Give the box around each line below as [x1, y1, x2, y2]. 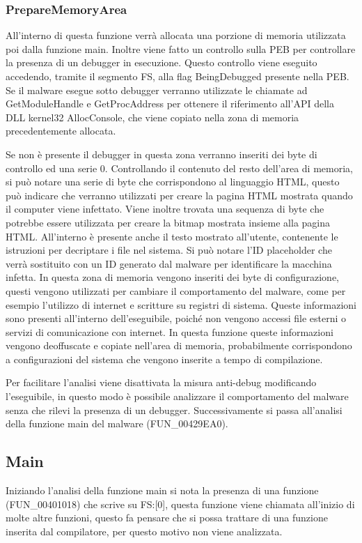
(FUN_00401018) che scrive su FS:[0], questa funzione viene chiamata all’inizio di [6, 496, 355, 511]
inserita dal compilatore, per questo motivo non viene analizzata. [6, 523, 283, 538]
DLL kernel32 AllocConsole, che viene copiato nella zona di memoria [6, 109, 299, 124]
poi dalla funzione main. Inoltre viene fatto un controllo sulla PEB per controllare [6, 41, 356, 56]
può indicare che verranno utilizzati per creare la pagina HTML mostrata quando [6, 188, 353, 202]
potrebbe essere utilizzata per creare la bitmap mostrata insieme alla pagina [6, 215, 331, 229]
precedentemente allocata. [6, 123, 116, 138]
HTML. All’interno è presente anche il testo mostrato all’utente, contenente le [6, 229, 338, 243]
